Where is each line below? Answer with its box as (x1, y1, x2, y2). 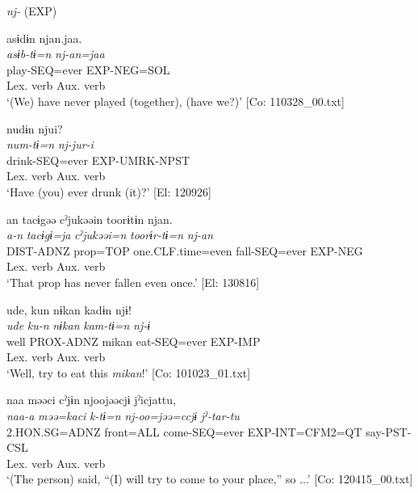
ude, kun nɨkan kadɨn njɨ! (6, 301, 132, 318)
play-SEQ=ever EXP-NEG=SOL (6, 61, 170, 78)
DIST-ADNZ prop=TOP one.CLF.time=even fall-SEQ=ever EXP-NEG (6, 242, 363, 259)
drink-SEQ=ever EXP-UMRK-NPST (6, 151, 190, 168)
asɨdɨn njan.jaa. (6, 29, 82, 46)
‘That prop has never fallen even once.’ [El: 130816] (6, 273, 260, 290)
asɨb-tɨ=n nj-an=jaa (6, 45, 105, 62)
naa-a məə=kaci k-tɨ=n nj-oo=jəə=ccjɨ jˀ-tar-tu (6, 407, 240, 424)
